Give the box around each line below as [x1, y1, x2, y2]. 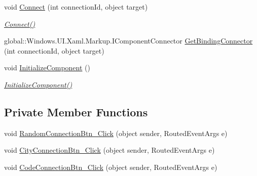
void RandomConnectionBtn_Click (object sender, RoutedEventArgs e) [4, 127, 228, 138]
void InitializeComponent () [4, 62, 90, 73]
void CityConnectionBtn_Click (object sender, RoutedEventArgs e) [4, 145, 215, 155]
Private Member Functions [4, 104, 148, 119]
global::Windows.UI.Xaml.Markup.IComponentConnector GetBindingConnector [4, 35, 253, 46]
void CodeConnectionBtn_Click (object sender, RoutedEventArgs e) [4, 161, 217, 172]
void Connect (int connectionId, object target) [4, 2, 148, 12]
